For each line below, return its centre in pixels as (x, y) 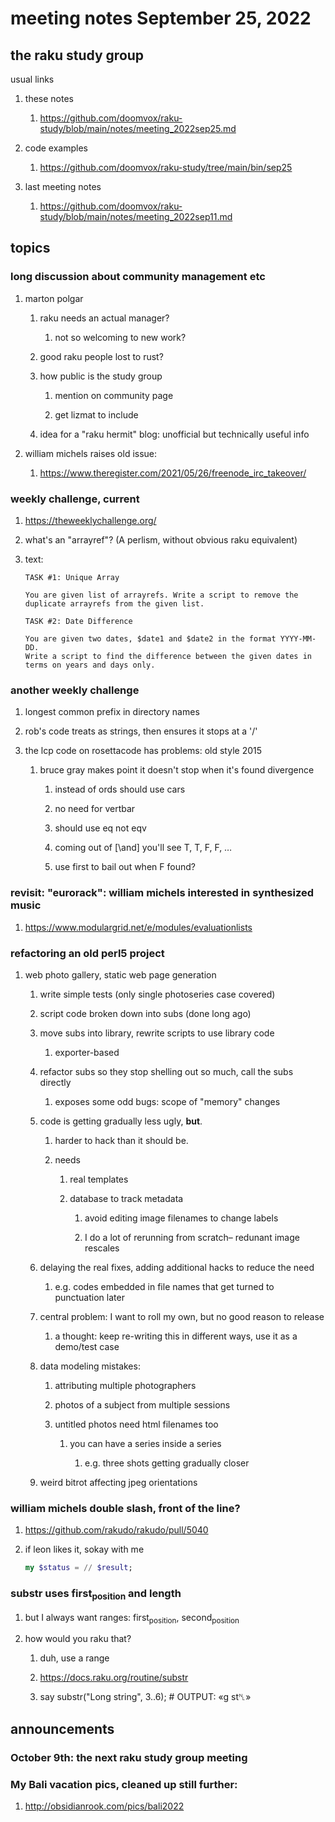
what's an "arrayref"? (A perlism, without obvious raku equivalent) (161, 539)
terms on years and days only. (90, 665)
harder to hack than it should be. (121, 1140)
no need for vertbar (95, 809)
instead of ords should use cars (120, 789)
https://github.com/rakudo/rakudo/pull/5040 (116, 1530)
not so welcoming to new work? (120, 337)
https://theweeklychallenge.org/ (90, 520)
